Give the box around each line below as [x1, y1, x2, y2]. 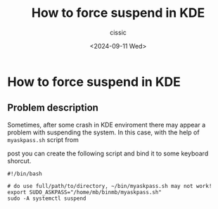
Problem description [7, 102, 98, 114]
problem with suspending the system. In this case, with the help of [7, 128, 200, 137]
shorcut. [7, 156, 32, 165]
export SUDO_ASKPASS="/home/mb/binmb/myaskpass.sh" [7, 189, 162, 196]
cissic [110, 28, 127, 37]
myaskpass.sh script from [7, 135, 79, 144]
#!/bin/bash [7, 170, 42, 177]
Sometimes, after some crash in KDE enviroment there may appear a [7, 120, 206, 129]
